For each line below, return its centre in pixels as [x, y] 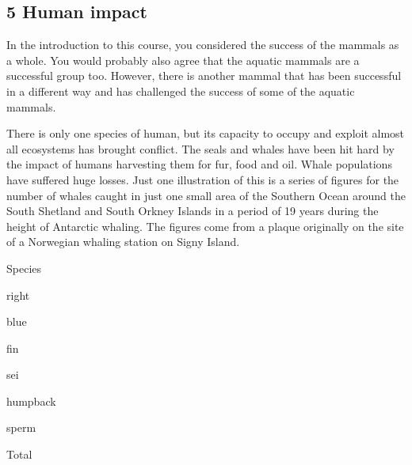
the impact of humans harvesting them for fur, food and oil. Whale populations [199, 164]
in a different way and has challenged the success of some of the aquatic [181, 91]
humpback [31, 401]
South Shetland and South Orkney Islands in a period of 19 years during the [193, 211]
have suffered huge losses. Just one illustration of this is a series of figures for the [203, 179]
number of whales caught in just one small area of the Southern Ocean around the [206, 195]
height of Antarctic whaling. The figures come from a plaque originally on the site [205, 226]
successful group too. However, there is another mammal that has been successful [204, 76]
